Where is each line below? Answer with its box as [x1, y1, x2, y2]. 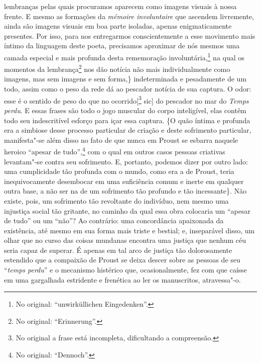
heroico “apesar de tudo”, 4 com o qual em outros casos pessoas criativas [4, 145, 225, 156]
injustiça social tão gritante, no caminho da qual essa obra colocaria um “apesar [4, 205, 250, 216]
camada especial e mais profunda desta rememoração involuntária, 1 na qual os [4, 50, 244, 62]
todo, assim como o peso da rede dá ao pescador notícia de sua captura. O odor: [4, 83, 251, 94]
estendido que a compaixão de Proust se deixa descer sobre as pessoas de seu [4, 254, 240, 265]
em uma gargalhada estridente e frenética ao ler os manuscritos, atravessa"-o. [4, 274, 241, 285]
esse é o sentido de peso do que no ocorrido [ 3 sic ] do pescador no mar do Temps [4, 94, 249, 106]
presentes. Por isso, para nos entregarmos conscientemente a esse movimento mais [4, 30, 255, 41]
